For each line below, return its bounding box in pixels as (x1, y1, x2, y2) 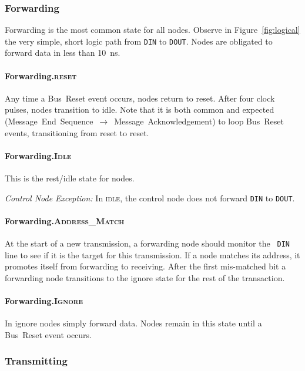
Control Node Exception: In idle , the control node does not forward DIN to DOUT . (5, 191, 295, 204)
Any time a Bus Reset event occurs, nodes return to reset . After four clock (5, 92, 275, 104)
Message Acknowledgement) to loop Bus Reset (114, 115, 284, 127)
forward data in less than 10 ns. (5, 46, 120, 59)
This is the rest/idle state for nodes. (5, 172, 135, 184)
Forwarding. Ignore (5, 295, 83, 307)
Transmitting (5, 353, 68, 368)
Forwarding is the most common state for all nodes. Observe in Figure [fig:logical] (5, 23, 300, 36)
